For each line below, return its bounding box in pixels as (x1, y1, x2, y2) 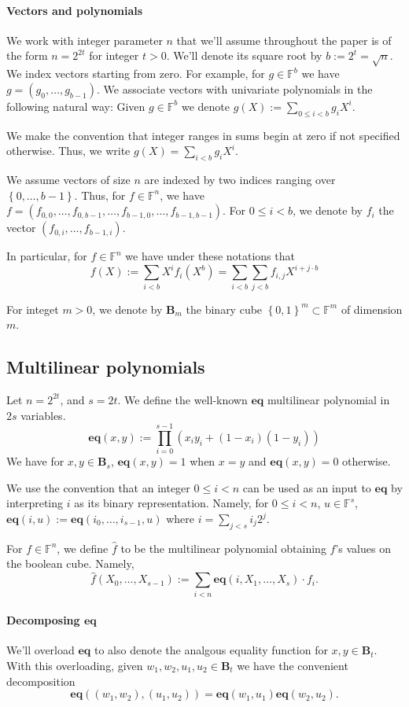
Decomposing (6, 612, 80, 628)
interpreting (6, 495, 64, 511)
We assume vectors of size (6, 171, 131, 187)
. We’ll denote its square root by (166, 47, 322, 64)
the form (6, 47, 48, 64)
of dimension (341, 300, 403, 317)
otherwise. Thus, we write (6, 142, 131, 159)
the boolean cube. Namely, (6, 555, 134, 572)
